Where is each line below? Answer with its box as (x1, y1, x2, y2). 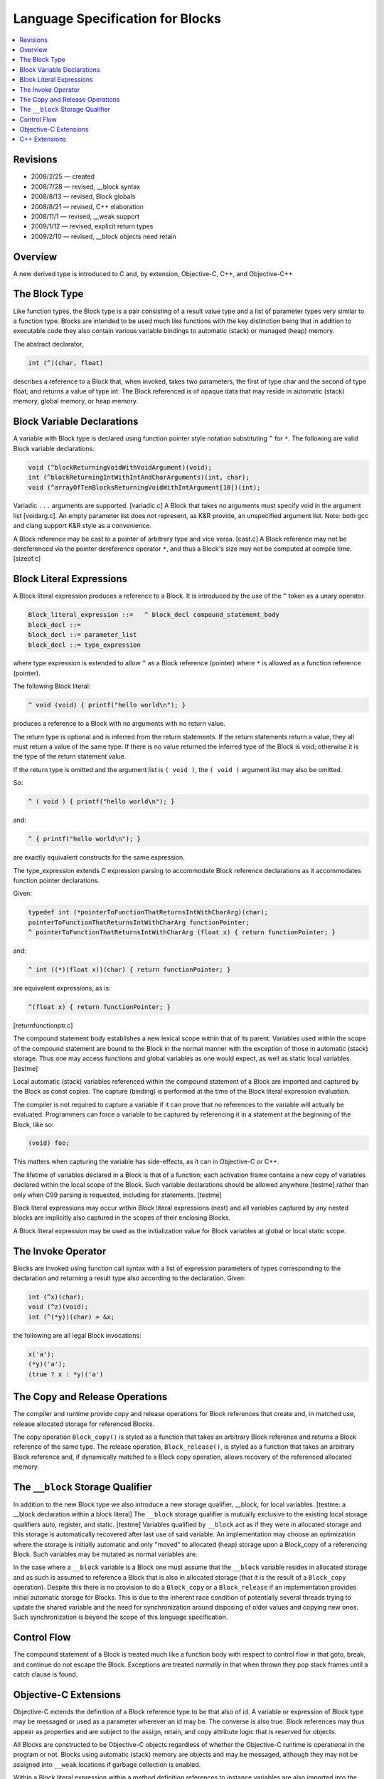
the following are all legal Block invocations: (13, 1331, 142, 1339)
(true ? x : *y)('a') (28, 1370, 104, 1378)
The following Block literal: (13, 682, 91, 690)
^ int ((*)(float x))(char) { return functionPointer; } (28, 966, 231, 974)
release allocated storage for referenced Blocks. (13, 1420, 155, 1428)
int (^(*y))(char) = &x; (28, 1313, 115, 1321)
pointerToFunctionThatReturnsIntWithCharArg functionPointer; (28, 918, 250, 927)
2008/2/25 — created (31, 172, 95, 181)
